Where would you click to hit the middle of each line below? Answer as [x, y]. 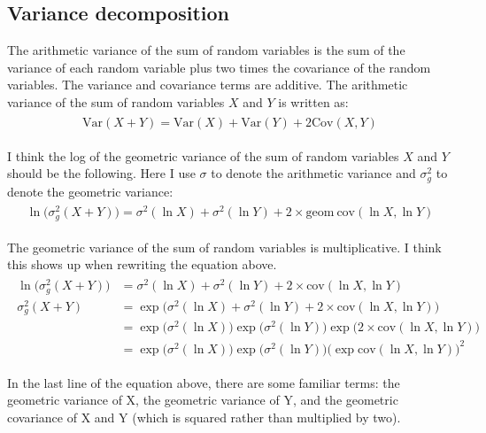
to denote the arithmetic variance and [313, 173]
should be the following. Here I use [101, 173]
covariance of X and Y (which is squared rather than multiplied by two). [204, 418]
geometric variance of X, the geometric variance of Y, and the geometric [203, 400]
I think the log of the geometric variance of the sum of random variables [203, 155]
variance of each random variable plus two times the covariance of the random [219, 67]
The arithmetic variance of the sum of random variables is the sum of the [206, 50]
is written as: [313, 101]
